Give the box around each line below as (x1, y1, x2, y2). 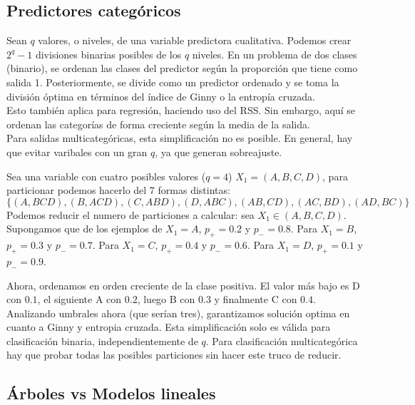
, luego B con (137, 292, 195, 307)
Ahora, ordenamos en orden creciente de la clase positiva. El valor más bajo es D (6, 277, 360, 292)
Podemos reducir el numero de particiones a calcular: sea (6, 207, 255, 222)
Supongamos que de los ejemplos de (6, 221, 163, 236)
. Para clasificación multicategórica (205, 333, 358, 348)
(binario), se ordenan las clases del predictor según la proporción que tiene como (6, 61, 358, 76)
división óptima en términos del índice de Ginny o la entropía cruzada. (6, 88, 315, 103)
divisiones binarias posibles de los (35, 46, 182, 61)
